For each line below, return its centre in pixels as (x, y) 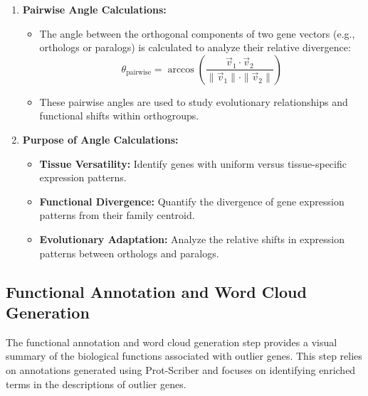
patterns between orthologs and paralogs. (129, 253)
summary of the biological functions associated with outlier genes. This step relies (184, 356)
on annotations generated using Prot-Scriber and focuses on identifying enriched (181, 369)
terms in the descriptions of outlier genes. (96, 384)
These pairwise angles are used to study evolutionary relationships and (194, 101)
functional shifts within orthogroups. (119, 116)
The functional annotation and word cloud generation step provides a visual (172, 342)
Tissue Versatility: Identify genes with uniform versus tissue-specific (193, 163)
